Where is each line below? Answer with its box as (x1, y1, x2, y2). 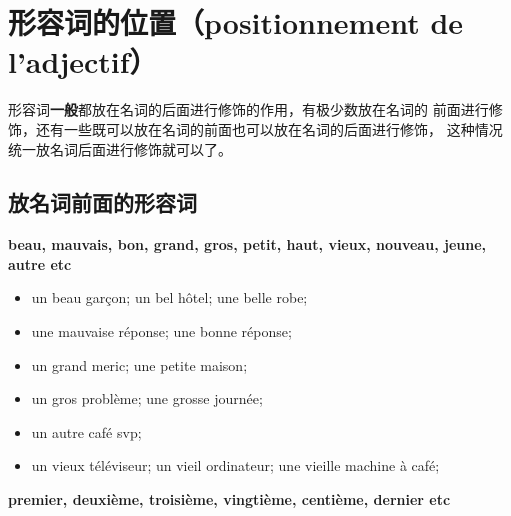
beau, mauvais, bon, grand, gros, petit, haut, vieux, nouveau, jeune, (8, 234, 487, 255)
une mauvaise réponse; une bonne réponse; (31, 321, 292, 342)
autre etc (8, 253, 72, 274)
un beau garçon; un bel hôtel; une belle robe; (31, 287, 308, 308)
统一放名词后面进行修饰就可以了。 (8, 138, 232, 159)
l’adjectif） (8, 41, 158, 82)
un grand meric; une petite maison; (31, 354, 248, 375)
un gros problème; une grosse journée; (31, 388, 263, 409)
